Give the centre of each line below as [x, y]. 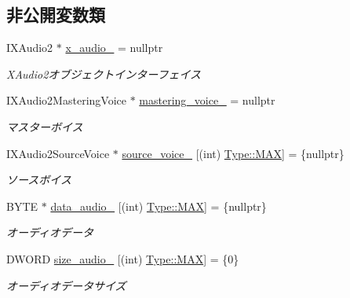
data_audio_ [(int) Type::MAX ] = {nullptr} [159, 206]
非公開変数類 [56, 15]
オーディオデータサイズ [66, 285]
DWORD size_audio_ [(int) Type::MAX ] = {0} [123, 258]
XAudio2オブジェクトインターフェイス [104, 74]
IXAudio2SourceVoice [58, 153]
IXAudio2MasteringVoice [66, 100]
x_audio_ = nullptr [114, 48]
